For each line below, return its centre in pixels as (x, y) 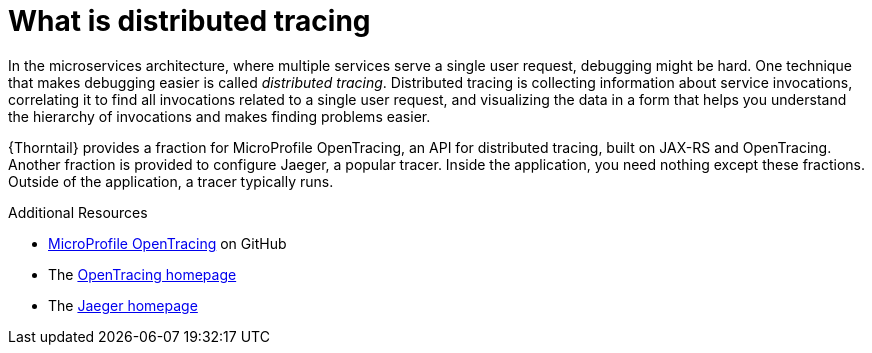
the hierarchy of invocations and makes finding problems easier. (219, 116)
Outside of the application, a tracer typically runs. (171, 181)
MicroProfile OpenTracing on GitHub (167, 243)
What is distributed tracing (189, 21)
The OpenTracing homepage (142, 274)
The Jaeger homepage (123, 305)
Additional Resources (78, 212)
